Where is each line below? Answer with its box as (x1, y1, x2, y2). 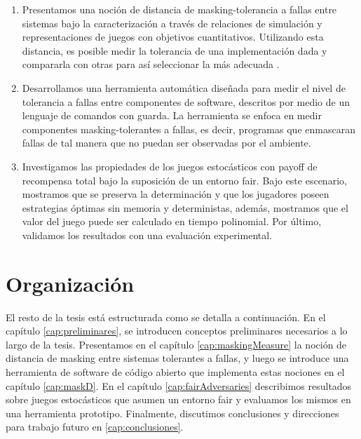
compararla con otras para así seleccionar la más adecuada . (22, 57, 280, 72)
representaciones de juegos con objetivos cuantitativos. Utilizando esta (22, 29, 324, 44)
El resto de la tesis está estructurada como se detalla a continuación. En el (6, 309, 326, 324)
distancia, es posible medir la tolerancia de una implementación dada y (22, 43, 327, 58)
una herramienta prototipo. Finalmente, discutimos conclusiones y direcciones (6, 405, 339, 420)
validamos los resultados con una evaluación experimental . (22, 227, 273, 242)
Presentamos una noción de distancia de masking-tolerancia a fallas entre (22, 2, 337, 16)
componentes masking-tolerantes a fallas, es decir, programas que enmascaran (22, 121, 355, 136)
